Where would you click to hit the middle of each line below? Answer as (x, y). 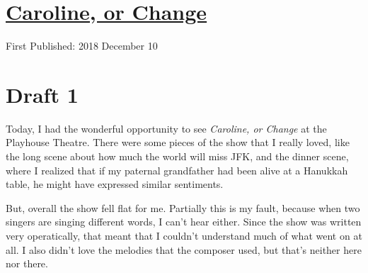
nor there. (27, 263)
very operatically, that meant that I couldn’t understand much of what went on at (184, 235)
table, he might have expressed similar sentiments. (115, 184)
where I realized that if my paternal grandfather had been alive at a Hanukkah (177, 170)
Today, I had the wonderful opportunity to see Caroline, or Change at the (166, 128)
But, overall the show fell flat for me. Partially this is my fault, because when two (183, 207)
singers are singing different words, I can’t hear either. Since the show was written (184, 222)
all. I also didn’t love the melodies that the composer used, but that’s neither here (184, 249)
